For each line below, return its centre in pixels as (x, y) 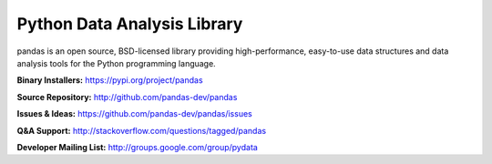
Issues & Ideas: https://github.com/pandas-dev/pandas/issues (134, 114)
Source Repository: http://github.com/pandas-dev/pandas (127, 97)
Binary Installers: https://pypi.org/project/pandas (110, 80)
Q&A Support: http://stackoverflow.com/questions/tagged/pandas (142, 130)
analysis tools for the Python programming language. (116, 63)
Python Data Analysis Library (130, 24)
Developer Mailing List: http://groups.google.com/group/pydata (138, 147)
